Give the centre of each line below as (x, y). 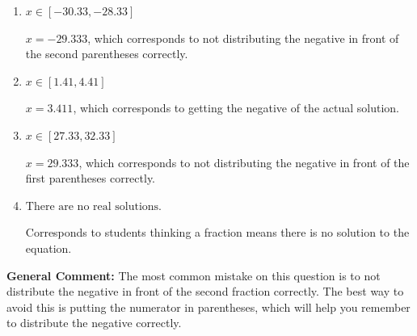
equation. (48, 248)
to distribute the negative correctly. (94, 323)
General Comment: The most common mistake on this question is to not (194, 275)
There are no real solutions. (94, 206)
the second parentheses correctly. (107, 54)
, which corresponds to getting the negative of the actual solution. (236, 108)
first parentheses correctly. (91, 178)
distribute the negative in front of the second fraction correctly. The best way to (205, 291)
